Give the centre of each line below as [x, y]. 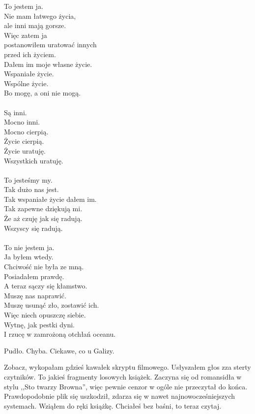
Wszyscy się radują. [33, 228]
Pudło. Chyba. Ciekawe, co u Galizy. [59, 350]
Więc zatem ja [26, 35]
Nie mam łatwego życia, [40, 16]
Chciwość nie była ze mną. [44, 267]
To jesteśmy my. [28, 179]
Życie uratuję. [25, 150]
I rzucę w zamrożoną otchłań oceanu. [60, 334]
